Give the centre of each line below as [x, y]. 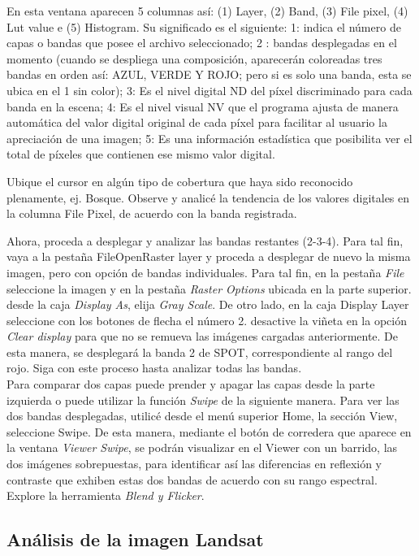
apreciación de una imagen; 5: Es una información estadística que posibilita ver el [209, 138]
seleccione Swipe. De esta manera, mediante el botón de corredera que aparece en [209, 431]
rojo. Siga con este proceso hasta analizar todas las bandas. [154, 368]
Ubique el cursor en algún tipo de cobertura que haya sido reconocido [180, 181]
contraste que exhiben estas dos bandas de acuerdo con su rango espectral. [192, 479]
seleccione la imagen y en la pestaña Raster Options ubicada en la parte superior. [209, 288]
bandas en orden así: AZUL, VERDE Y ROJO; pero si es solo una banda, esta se [209, 74]
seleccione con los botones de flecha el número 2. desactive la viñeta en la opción [207, 320]
